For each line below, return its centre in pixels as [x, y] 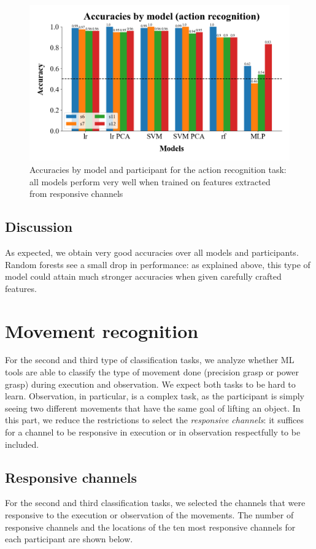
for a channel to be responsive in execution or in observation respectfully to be [153, 432]
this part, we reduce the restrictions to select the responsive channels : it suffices [155, 420]
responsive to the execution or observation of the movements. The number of [149, 515]
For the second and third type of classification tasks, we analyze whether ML [150, 360]
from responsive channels [76, 194]
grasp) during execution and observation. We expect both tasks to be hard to [150, 384]
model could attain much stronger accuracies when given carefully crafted [143, 276]
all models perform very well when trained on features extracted [150, 181]
